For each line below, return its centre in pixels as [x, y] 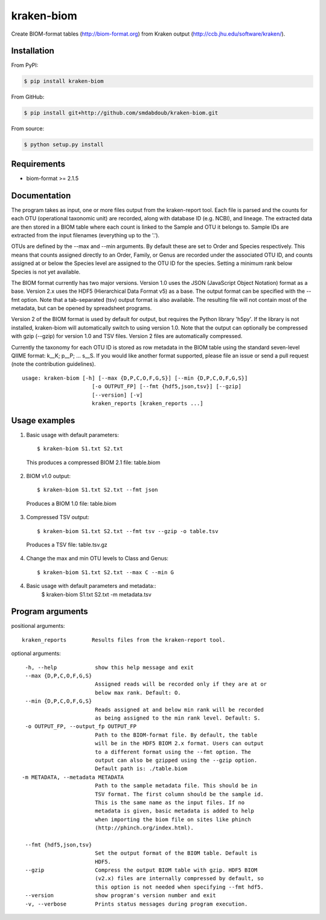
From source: [28, 129]
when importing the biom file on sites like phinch [173, 819]
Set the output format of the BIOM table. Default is [176, 853]
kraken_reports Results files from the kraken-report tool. [124, 640]
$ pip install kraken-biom [64, 81]
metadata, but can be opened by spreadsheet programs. [81, 308]
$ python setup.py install [64, 145]
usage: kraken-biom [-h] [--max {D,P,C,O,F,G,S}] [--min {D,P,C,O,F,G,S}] [135, 378]
